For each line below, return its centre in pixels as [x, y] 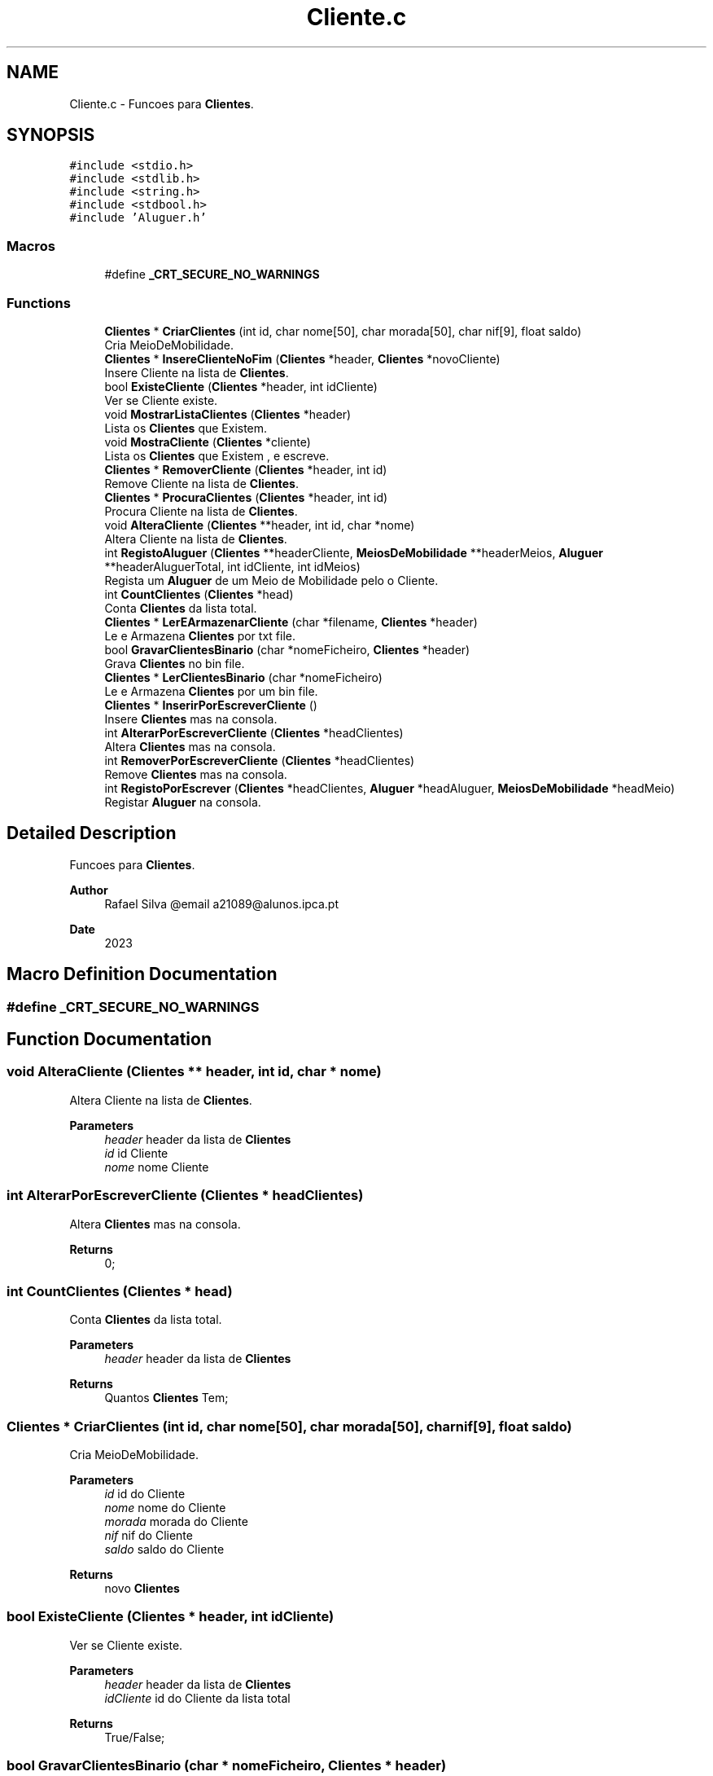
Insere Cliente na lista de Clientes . [197, 372]
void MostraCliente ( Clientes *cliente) [208, 442]
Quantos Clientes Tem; [166, 1398]
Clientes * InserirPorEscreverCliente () [211, 705]
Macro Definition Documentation [142, 974]
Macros [31, 246]
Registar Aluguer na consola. [183, 802]
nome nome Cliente [157, 1167]
